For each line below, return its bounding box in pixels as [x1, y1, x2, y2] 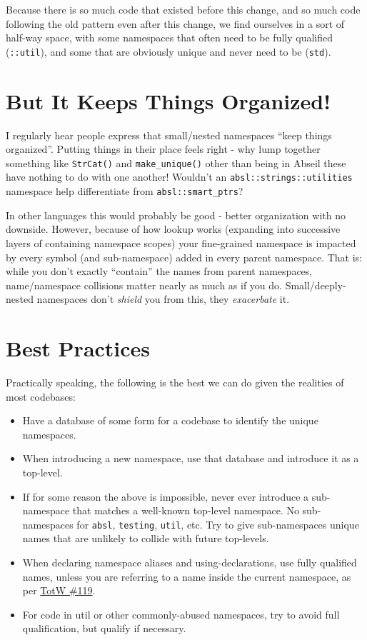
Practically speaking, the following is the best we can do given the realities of [6, 375, 344, 389]
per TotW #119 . [22, 583, 96, 598]
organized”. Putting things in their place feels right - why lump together [6, 141, 321, 156]
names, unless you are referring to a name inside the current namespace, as [22, 569, 351, 584]
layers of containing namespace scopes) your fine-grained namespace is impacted [6, 235, 356, 250]
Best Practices [6, 334, 151, 363]
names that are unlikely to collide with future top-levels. [22, 531, 269, 546]
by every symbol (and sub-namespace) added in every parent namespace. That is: [6, 249, 363, 264]
